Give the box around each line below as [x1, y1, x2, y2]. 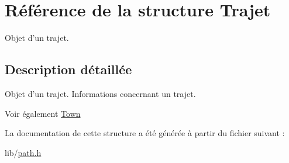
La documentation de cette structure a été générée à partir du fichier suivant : [5, 127, 285, 139]
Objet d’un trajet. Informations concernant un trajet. [5, 87, 196, 99]
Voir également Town [5, 107, 81, 119]
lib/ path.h [5, 146, 42, 158]
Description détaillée [5, 60, 132, 78]
